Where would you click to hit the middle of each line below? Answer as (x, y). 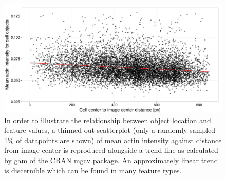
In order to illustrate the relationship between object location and (108, 120)
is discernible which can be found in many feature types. (93, 170)
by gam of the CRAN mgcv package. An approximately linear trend (111, 160)
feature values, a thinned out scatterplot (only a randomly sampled (110, 130)
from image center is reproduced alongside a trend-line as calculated (111, 150)
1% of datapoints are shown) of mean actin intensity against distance (113, 140)
